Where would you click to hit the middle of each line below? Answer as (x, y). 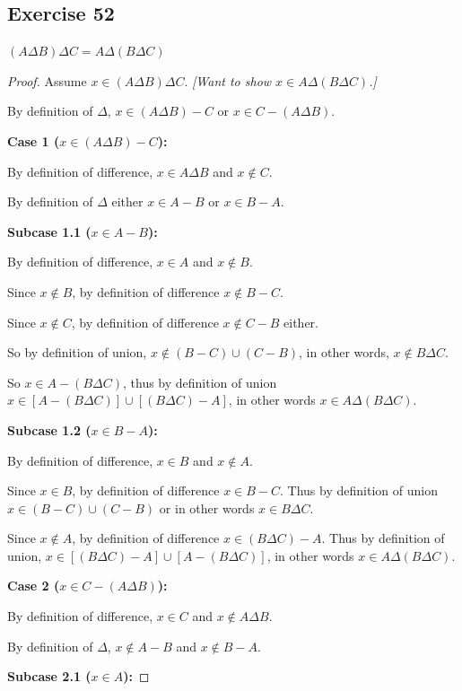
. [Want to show (228, 80)
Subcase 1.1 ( (49, 231)
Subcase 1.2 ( (49, 429)
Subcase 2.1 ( (49, 676)
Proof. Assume (47, 80)
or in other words (207, 507)
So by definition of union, (77, 352)
